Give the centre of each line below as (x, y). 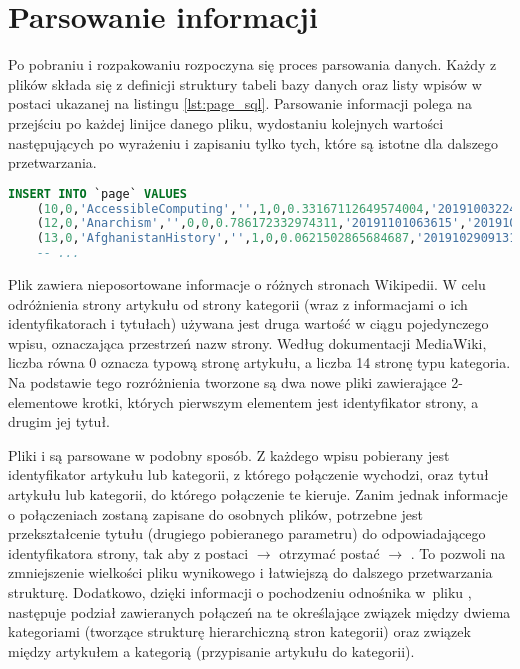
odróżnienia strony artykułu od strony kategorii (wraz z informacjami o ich (238, 303)
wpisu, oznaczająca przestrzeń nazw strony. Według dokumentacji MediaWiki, (247, 342)
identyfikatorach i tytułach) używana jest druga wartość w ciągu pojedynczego (248, 323)
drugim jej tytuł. (59, 421)
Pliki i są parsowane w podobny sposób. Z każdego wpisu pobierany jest (229, 454)
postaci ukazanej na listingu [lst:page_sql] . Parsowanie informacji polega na (240, 103)
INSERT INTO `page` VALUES (97, 193)
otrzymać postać (329, 552)
